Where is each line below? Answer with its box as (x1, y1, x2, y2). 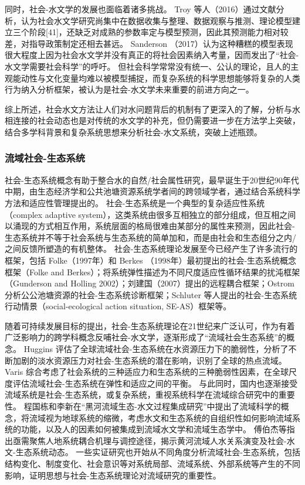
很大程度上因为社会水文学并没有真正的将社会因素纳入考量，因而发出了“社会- (5, 49, 299, 61)
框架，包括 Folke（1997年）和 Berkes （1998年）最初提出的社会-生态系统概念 (5, 254, 297, 266)
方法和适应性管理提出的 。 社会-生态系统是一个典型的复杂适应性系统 (5, 196, 265, 209)
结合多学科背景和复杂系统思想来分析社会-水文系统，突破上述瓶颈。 (5, 125, 262, 138)
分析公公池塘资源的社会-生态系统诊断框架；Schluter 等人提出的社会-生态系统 (5, 288, 297, 300)
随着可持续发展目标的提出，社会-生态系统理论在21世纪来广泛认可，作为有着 (5, 319, 295, 332)
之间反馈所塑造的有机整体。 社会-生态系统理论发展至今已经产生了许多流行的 (5, 243, 298, 255)
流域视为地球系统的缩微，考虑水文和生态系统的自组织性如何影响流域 (29, 411, 292, 423)
